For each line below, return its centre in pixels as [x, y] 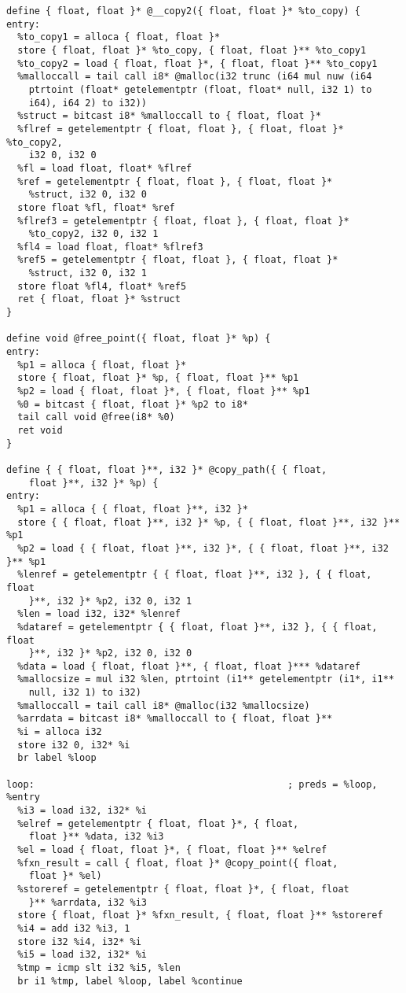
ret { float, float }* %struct [99, 299]
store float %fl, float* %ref [96, 207]
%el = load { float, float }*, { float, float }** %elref [172, 850]
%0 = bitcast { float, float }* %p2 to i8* [133, 404]
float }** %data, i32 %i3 [96, 837]
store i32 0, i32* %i [74, 745]
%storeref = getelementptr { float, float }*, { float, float [183, 889]
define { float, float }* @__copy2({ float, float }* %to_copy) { [184, 11]
